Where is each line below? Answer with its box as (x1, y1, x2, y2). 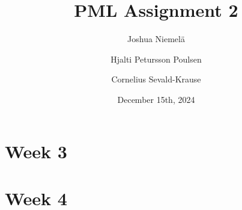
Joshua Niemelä (127, 32, 185, 45)
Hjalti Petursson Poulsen (110, 52, 202, 65)
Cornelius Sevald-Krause (111, 73, 201, 85)
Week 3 (5, 138, 67, 163)
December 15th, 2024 (117, 93, 195, 105)
